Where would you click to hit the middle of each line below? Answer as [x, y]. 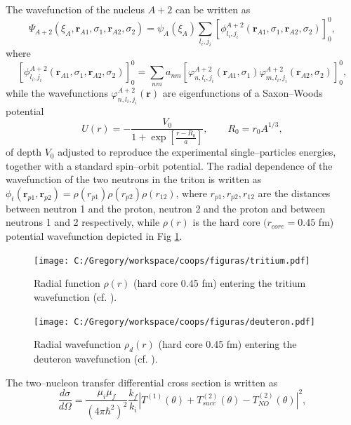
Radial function [67, 283]
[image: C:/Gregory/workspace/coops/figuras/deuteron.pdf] [174, 322]
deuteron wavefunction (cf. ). [96, 358]
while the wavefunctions [57, 92]
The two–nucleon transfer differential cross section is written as [142, 382]
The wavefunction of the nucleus [75, 9]
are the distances [294, 193]
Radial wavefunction [78, 344]
